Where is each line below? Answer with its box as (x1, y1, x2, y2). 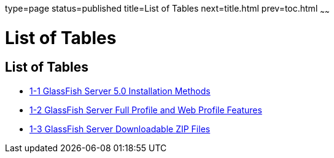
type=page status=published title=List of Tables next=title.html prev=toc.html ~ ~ (5, 3, 330, 16)
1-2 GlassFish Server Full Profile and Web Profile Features (29, 104, 262, 115)
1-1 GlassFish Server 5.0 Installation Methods (29, 85, 211, 96)
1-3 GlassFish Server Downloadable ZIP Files (29, 123, 211, 134)
